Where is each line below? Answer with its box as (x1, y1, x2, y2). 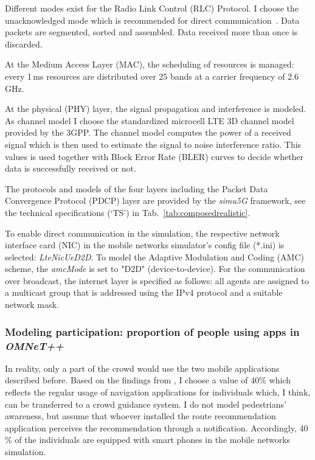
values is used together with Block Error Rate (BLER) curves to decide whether (5, 150, 304, 162)
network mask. (5, 298, 59, 311)
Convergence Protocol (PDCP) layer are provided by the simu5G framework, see (5, 194, 306, 207)
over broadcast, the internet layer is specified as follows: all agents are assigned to (5, 274, 309, 287)
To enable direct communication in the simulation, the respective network (5, 226, 280, 239)
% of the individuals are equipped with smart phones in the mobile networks (5, 433, 291, 446)
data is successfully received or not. (5, 162, 136, 175)
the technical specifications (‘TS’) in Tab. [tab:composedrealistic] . (5, 206, 251, 218)
